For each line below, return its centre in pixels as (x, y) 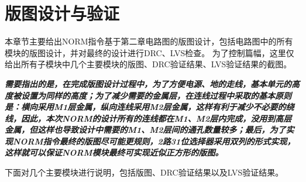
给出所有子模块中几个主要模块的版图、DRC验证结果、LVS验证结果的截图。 (148, 64)
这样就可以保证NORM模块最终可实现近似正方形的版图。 (114, 152)
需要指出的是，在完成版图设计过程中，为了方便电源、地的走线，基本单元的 (148, 83)
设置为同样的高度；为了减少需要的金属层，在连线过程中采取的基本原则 (156, 95)
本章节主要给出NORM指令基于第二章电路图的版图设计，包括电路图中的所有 (149, 41)
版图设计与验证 (62, 13)
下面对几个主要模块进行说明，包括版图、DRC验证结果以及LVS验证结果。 (144, 172)
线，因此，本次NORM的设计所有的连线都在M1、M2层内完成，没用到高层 (148, 118)
